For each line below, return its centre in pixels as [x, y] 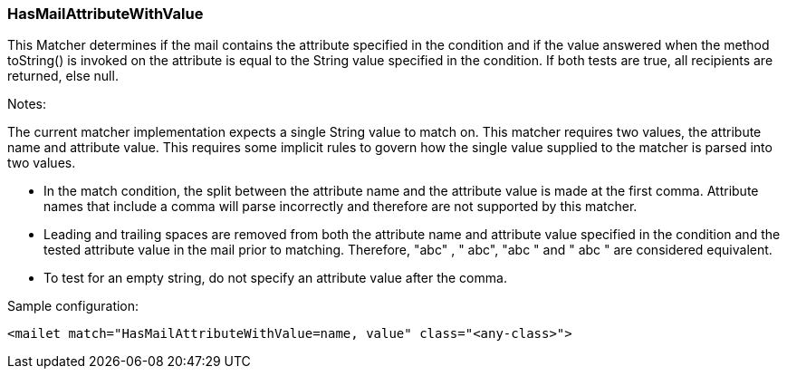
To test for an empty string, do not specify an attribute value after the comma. [275, 278]
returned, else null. [63, 76]
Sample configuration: [73, 306]
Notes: [27, 104]
